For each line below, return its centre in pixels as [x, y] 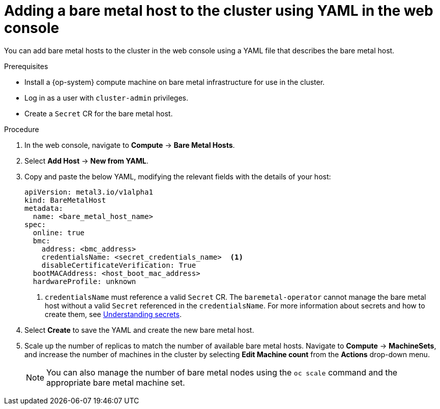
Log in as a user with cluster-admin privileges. [106, 98]
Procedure [22, 129]
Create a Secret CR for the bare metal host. [99, 113]
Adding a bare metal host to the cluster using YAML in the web [219, 11]
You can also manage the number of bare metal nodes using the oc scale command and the [222, 372]
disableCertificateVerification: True [119, 265]
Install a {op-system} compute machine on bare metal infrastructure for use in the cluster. [175, 82]
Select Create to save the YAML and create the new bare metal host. [139, 330]
